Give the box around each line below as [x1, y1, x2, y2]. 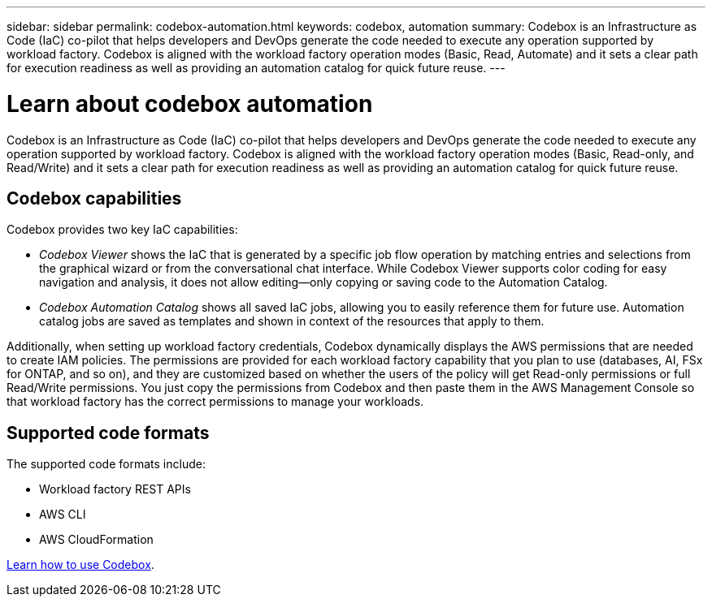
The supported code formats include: [7, 457, 206, 472]
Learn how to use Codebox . [7, 558, 154, 572]
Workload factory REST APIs [39, 482, 191, 497]
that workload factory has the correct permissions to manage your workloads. [7, 394, 424, 409]
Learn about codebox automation [7, 89, 373, 118]
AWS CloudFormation [39, 532, 154, 547]
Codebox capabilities [7, 187, 182, 209]
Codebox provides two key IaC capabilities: [7, 222, 238, 237]
